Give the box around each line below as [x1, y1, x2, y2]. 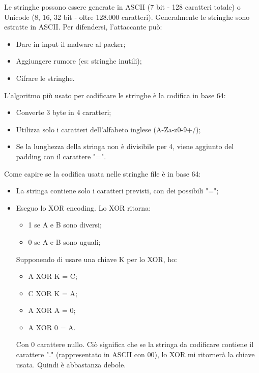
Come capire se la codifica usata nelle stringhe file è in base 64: [4, 168, 201, 179]
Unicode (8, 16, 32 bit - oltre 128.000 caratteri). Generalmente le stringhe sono [4, 11, 250, 22]
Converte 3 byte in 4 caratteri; [16, 107, 111, 118]
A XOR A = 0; [28, 305, 76, 315]
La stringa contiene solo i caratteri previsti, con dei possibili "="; [16, 185, 219, 196]
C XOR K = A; [28, 288, 77, 298]
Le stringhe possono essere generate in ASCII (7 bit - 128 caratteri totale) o [4, 2, 241, 12]
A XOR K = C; [28, 271, 77, 281]
